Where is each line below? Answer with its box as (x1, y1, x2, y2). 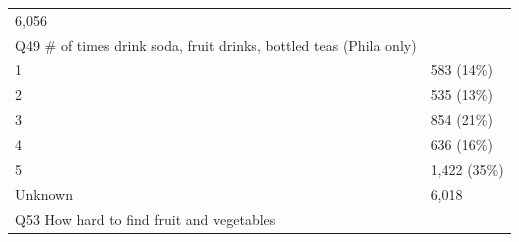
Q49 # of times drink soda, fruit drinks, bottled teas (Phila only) (15, 34, 417, 55)
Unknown (15, 183, 73, 204)
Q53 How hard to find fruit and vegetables (15, 208, 276, 229)
